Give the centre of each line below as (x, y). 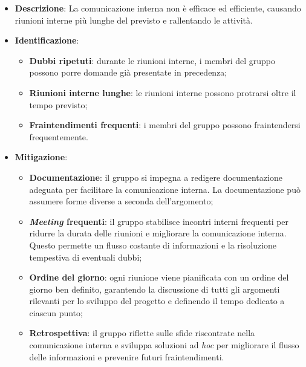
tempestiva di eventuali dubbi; (86, 257)
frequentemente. (59, 136)
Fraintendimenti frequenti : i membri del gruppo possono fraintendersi (165, 125)
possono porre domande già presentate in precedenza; (128, 72)
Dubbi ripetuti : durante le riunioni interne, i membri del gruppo (152, 60)
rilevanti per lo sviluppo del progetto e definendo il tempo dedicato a (157, 301)
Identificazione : (47, 40)
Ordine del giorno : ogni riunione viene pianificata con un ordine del (159, 277)
